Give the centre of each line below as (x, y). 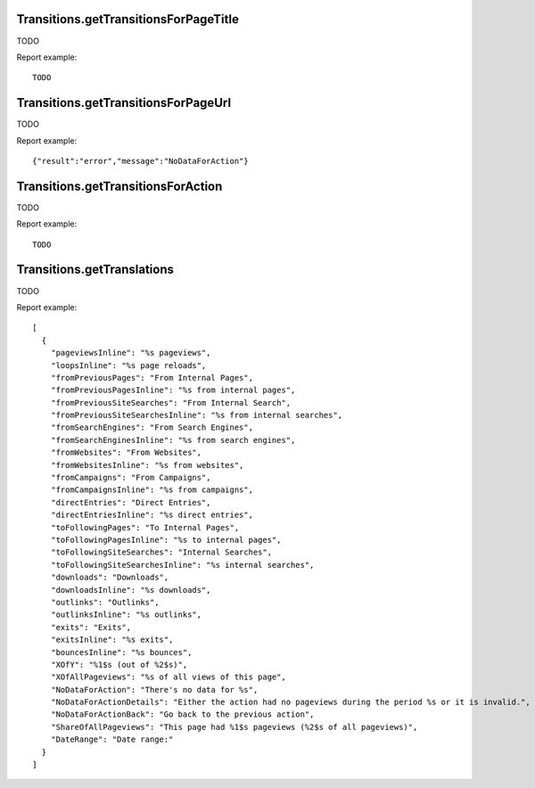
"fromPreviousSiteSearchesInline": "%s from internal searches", (197, 415)
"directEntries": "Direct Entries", (131, 502)
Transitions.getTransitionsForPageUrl (124, 103)
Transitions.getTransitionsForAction (119, 186)
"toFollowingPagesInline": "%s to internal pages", (166, 540)
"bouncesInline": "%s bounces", (121, 652)
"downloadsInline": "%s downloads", (131, 590)
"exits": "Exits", (91, 627)
